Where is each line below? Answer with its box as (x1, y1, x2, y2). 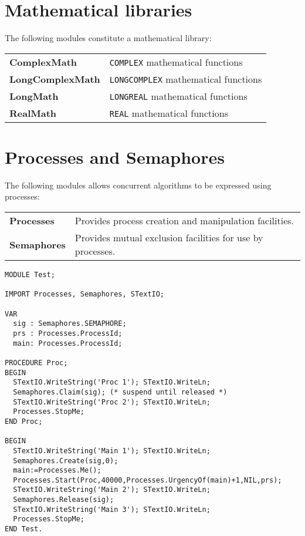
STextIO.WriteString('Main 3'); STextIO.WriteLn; (13, 505, 211, 514)
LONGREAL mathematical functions (109, 89, 248, 103)
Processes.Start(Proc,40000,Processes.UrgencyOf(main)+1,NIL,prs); (13, 476, 282, 484)
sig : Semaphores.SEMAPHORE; (13, 319, 127, 328)
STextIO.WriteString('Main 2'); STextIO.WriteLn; (13, 486, 211, 494)
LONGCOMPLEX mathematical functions (109, 72, 262, 86)
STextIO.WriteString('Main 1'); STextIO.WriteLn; (13, 446, 211, 455)
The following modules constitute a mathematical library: (5, 32, 212, 44)
